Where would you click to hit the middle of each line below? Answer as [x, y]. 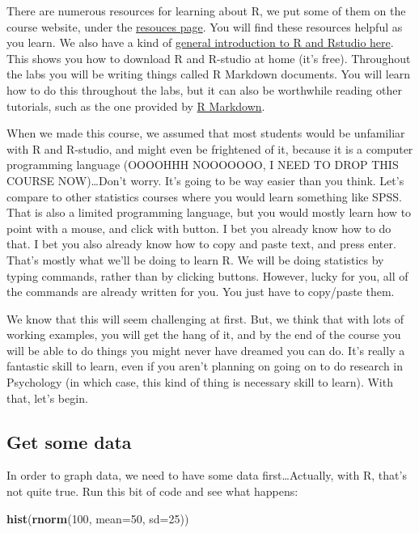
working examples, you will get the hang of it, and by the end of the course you [204, 334]
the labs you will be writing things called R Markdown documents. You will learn [209, 74]
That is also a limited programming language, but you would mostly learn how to [209, 212]
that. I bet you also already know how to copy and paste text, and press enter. [201, 244]
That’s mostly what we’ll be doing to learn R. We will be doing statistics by [195, 259]
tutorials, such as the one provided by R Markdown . [136, 106]
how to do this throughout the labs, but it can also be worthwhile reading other [204, 89]
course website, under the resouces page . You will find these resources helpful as [205, 26]
